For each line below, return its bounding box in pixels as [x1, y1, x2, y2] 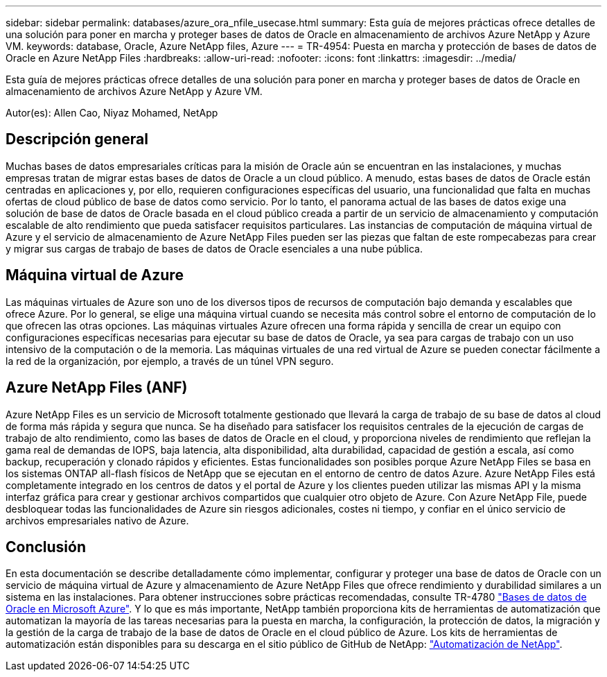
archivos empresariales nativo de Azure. [6, 514, 189, 526]
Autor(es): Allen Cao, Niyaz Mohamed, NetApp [6, 107, 218, 119]
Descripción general [6, 130, 148, 148]
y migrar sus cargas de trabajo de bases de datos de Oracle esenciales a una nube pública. [6, 242, 423, 255]
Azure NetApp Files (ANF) [6, 379, 188, 397]
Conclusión [6, 538, 87, 556]
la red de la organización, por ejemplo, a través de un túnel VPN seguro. [6, 354, 334, 367]
